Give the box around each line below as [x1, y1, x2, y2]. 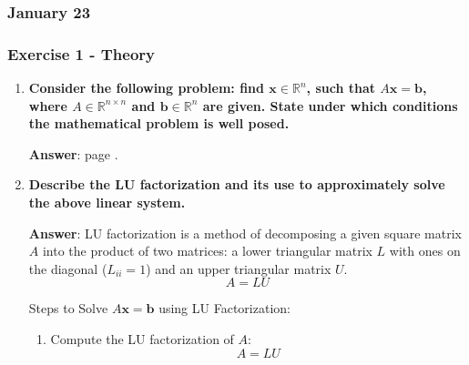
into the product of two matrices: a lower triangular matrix [42, 241, 372, 260]
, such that [306, 78, 375, 97]
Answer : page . [28, 144, 118, 163]
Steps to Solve [28, 299, 108, 318]
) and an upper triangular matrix [146, 259, 331, 278]
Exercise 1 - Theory [7, 42, 156, 65]
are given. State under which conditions [202, 96, 458, 115]
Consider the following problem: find [28, 78, 264, 97]
